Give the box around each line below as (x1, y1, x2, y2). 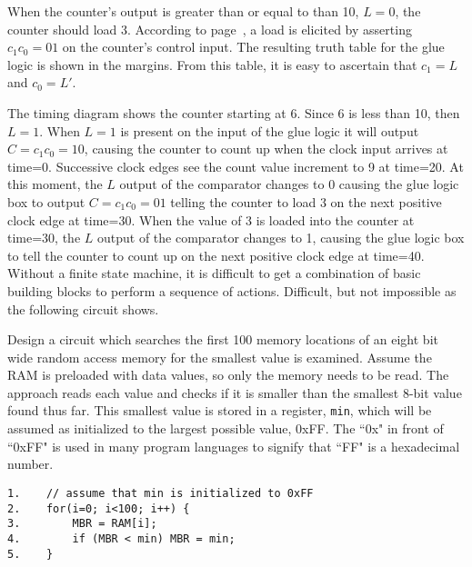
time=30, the (7, 228, 81, 247)
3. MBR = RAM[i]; (7, 517, 157, 531)
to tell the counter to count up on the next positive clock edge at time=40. (7, 245, 425, 264)
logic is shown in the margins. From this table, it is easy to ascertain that (7, 55, 417, 74)
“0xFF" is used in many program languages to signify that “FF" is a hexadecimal (7, 436, 460, 455)
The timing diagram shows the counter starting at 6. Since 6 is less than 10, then (7, 103, 460, 122)
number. (7, 454, 54, 473)
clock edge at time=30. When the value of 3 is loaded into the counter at (7, 210, 415, 229)
